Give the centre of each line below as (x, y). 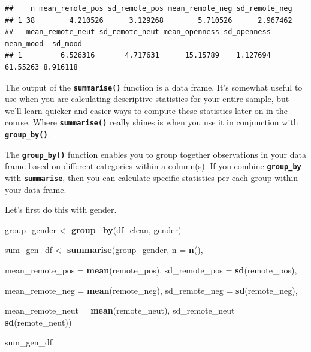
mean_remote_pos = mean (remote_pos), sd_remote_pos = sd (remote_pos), (151, 270)
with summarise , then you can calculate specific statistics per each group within (152, 178)
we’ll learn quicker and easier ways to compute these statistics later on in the (146, 110)
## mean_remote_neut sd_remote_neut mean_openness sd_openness (138, 32)
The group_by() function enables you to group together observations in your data (155, 154)
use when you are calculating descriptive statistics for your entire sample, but (147, 99)
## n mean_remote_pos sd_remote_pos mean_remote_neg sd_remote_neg (149, 8)
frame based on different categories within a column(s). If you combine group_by (153, 166)
